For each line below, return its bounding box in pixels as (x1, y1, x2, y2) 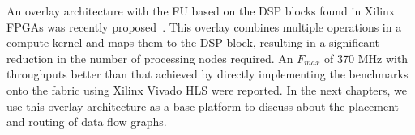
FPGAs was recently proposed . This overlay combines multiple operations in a (6, 18, 402, 35)
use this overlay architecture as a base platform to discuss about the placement (6, 97, 400, 114)
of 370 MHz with (324, 49, 409, 66)
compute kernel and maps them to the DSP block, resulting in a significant (6, 34, 379, 51)
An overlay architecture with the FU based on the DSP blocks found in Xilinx (6, 2, 396, 19)
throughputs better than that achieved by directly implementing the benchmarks (6, 65, 409, 82)
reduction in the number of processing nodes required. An (6, 49, 293, 66)
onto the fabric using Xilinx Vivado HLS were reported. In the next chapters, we (6, 81, 408, 98)
